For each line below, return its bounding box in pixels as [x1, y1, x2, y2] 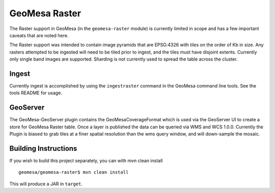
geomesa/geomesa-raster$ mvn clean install [18, 170, 129, 175]
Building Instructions [9, 144, 77, 153]
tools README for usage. [9, 90, 62, 96]
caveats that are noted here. [9, 32, 69, 38]
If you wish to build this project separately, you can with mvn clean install [9, 158, 163, 163]
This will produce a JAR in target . [9, 181, 82, 187]
